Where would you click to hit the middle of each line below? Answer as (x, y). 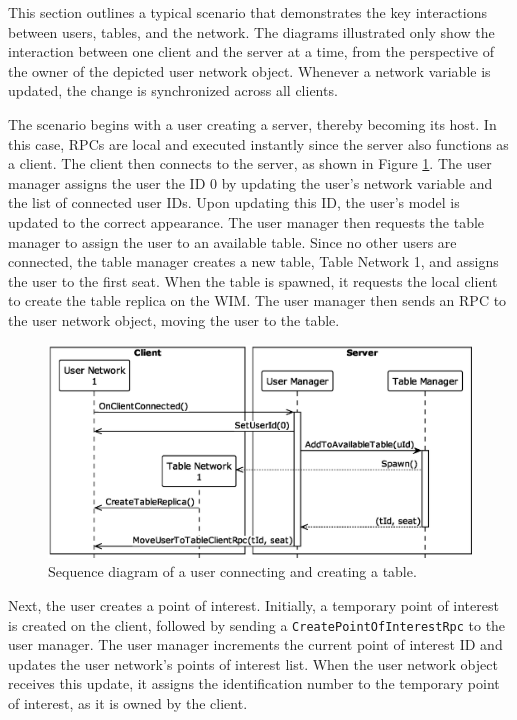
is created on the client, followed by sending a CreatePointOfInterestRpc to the (257, 624)
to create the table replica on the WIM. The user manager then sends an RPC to (257, 300)
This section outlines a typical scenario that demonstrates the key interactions (247, 12)
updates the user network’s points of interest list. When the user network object (253, 663)
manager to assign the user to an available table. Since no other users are (232, 241)
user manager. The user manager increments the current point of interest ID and (255, 644)
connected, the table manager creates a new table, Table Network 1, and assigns (253, 261)
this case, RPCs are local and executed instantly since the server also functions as (258, 143)
